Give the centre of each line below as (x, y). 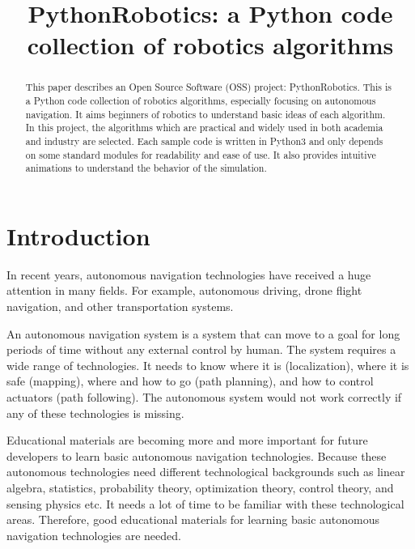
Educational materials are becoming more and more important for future (187, 440)
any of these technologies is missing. (95, 413)
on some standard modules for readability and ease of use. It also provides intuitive (201, 154)
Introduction (78, 235)
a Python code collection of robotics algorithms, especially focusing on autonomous (201, 101)
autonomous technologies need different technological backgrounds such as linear (206, 472)
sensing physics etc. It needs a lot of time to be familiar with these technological (205, 503)
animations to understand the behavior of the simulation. (146, 168)
